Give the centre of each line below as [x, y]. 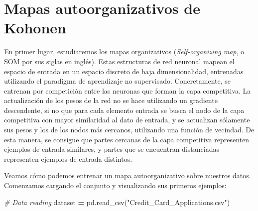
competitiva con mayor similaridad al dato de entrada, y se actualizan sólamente [127, 120]
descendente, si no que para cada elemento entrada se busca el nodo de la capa [124, 110]
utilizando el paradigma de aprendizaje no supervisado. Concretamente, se [118, 81]
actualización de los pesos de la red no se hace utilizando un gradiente [111, 100]
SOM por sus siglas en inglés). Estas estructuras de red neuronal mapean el [119, 61]
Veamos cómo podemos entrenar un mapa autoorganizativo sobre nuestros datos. [128, 175]
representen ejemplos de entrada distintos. [68, 158]
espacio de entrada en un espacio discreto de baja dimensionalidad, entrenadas [124, 71]
